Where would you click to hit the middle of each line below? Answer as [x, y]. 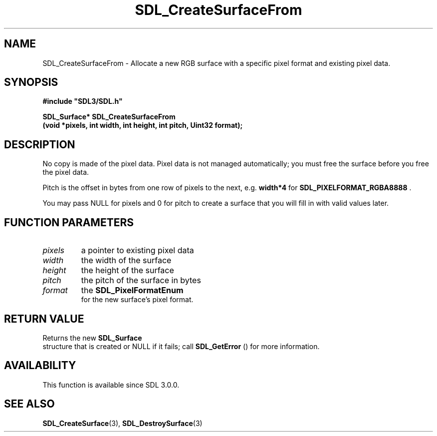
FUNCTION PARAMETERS [69, 222]
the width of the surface [126, 260]
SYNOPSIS [31, 82]
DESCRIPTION [40, 144]
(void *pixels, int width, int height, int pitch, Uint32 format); [143, 125]
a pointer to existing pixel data [137, 250]
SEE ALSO [29, 404]
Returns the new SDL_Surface [92, 338]
